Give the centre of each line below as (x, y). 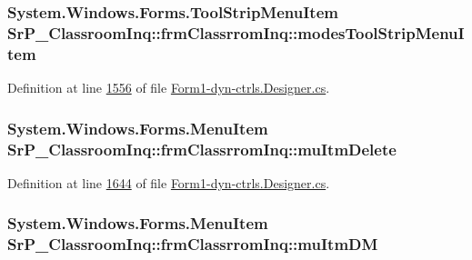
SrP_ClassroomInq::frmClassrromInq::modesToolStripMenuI (236, 32)
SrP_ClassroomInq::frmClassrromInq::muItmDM (193, 244)
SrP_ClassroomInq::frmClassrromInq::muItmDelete (202, 149)
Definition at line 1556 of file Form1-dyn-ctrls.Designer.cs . (169, 88)
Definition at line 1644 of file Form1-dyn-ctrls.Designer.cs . (169, 182)
